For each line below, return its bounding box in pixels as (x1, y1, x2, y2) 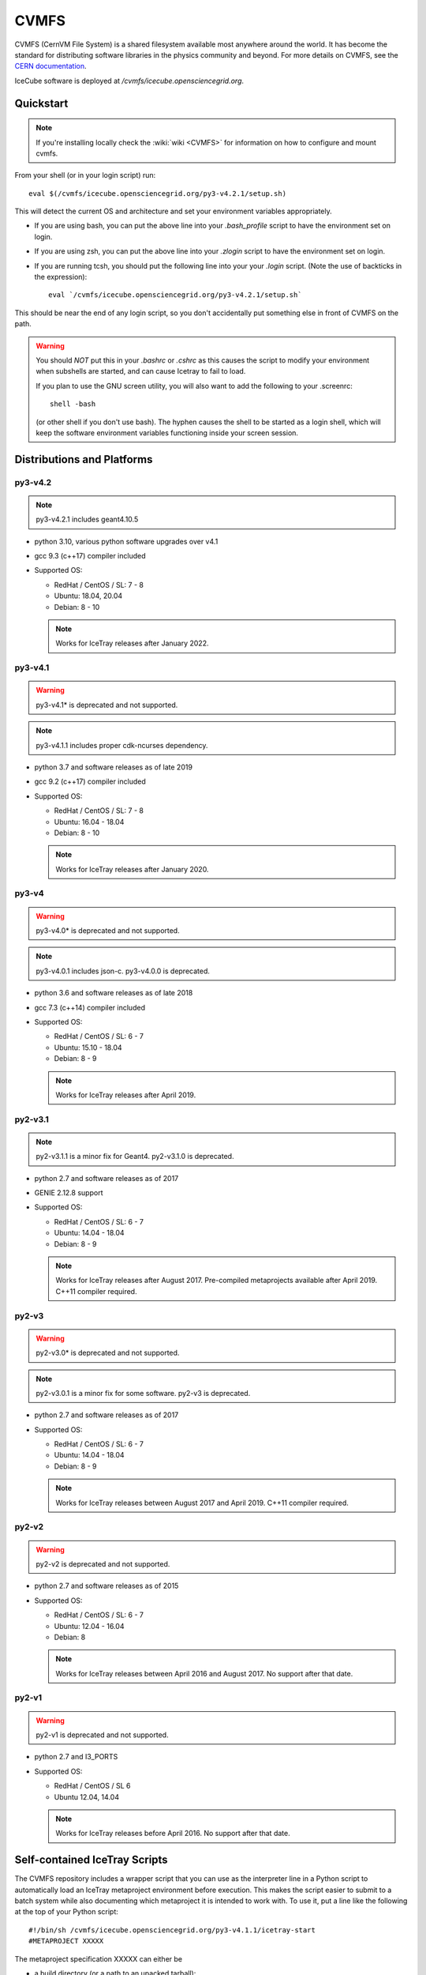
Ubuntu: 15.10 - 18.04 (54, 1043, 122, 1052)
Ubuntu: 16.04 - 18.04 (54, 817, 125, 826)
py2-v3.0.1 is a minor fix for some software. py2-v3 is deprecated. (35, 1388, 251, 1398)
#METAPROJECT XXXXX (28, 1936, 104, 1946)
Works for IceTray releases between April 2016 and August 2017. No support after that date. (55, 1668, 353, 1678)
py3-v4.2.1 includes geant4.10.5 (35, 514, 139, 525)
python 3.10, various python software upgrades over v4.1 (34, 536, 219, 546)
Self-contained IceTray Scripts (14, 1853, 169, 1867)
